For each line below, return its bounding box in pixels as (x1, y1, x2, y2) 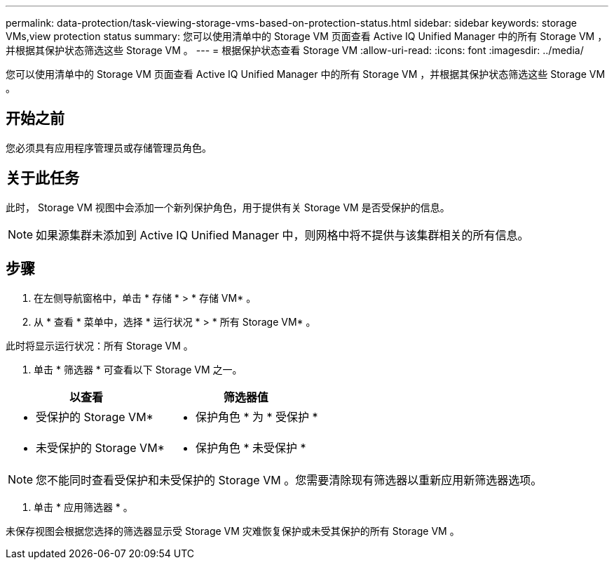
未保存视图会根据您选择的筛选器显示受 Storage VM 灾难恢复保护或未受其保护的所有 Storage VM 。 (6, 524, 460, 537)
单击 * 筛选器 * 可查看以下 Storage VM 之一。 (34, 363, 243, 375)
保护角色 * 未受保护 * (195, 440, 306, 455)
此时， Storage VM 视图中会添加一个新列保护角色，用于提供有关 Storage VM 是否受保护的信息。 (6, 201, 450, 213)
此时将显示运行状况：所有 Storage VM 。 (6, 339, 193, 352)
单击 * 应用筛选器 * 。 (34, 500, 133, 513)
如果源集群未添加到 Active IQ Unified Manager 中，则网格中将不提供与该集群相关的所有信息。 (36, 227, 529, 242)
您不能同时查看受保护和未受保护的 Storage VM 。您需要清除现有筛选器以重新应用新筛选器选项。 (36, 472, 543, 487)
